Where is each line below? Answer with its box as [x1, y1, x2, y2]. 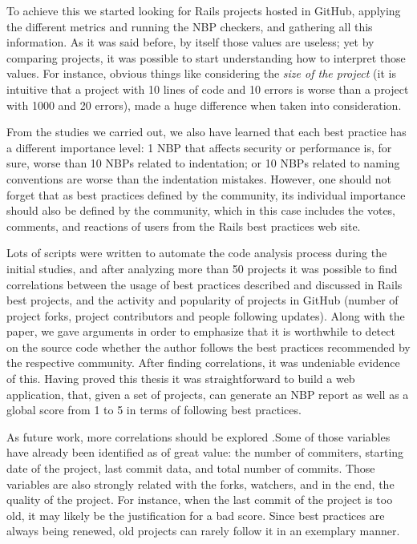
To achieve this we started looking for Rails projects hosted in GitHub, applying [6, 2, 401, 18]
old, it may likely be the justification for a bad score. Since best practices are [6, 506, 385, 523]
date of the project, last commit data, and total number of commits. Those [6, 460, 375, 477]
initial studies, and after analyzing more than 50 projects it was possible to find [6, 260, 398, 276]
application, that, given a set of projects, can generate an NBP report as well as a [6, 385, 409, 402]
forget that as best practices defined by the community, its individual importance [6, 186, 406, 203]
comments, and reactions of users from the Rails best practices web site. [6, 217, 361, 234]
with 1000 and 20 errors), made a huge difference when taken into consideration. [6, 96, 402, 113]
